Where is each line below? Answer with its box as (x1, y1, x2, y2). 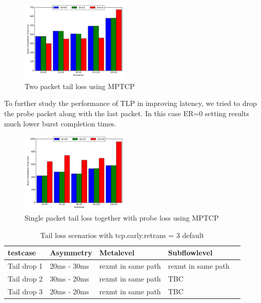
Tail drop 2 (8, 273, 43, 284)
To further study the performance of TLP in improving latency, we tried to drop (4, 98, 257, 109)
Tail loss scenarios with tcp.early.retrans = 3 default (40, 229, 204, 240)
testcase (8, 247, 36, 258)
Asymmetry (50, 247, 92, 258)
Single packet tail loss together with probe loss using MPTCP (25, 212, 219, 223)
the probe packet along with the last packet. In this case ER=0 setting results (4, 108, 249, 119)
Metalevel (99, 247, 135, 258)
